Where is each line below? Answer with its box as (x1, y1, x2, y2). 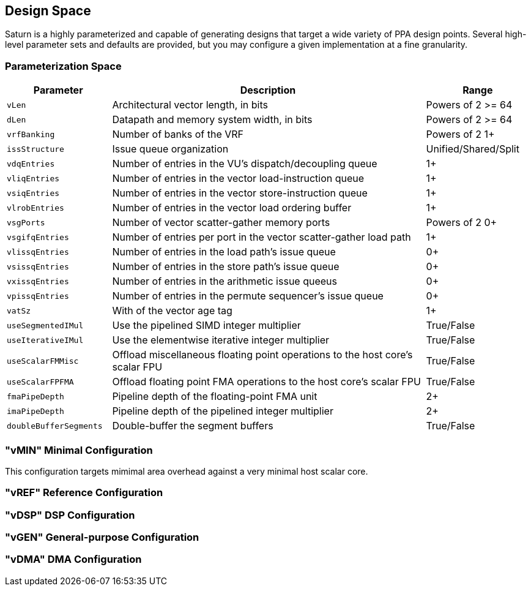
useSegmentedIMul (7, 320, 84, 330)
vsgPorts (7, 217, 45, 227)
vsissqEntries (7, 262, 69, 271)
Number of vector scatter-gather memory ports (112, 216, 330, 229)
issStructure (7, 144, 64, 154)
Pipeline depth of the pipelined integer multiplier (112, 405, 333, 418)
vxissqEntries (7, 276, 69, 286)
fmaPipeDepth (7, 391, 64, 401)
